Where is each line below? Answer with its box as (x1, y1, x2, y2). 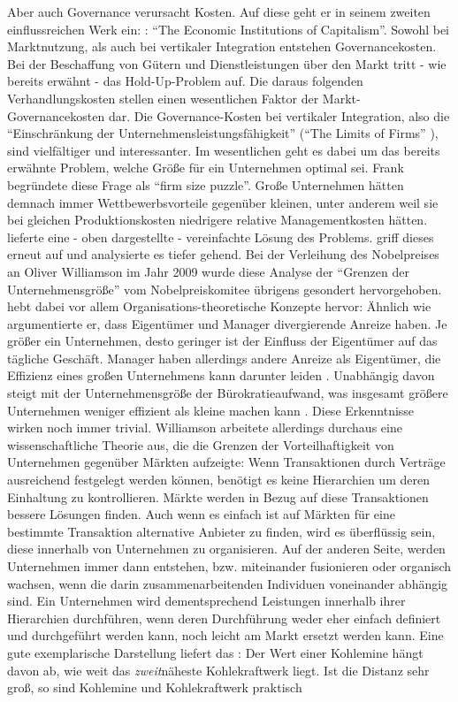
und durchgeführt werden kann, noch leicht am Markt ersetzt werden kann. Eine (7, 626, 444, 645)
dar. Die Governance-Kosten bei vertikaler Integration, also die (108, 106, 450, 125)
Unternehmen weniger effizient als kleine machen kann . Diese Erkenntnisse (7, 401, 415, 419)
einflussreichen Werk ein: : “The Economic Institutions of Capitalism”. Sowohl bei (7, 19, 449, 38)
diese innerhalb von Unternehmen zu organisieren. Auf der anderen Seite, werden (7, 539, 446, 558)
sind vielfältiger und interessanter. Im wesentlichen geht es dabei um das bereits (7, 141, 440, 159)
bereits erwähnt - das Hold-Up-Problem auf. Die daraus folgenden (7, 72, 363, 90)
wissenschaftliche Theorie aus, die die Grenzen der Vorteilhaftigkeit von (7, 435, 394, 454)
